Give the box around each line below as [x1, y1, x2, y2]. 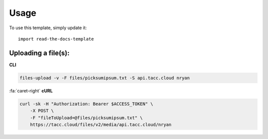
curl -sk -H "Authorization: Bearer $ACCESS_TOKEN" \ [19, 101, 153, 106]
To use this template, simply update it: [9, 25, 87, 31]
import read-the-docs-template [18, 36, 94, 42]
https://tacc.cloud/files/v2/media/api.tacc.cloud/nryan [30, 122, 172, 127]
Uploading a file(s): [9, 48, 70, 57]
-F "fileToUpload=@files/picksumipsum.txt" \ [30, 115, 143, 121]
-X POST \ [30, 108, 54, 114]
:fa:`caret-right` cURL [9, 88, 53, 93]
